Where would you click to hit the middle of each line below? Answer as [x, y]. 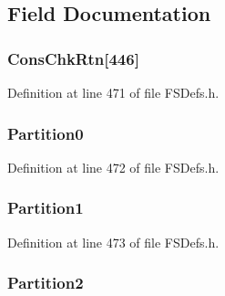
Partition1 [46, 208]
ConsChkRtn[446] [73, 58]
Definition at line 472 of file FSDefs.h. [113, 167]
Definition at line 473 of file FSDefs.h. [113, 242]
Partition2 [46, 283]
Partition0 [46, 133]
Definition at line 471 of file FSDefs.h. [113, 92]
